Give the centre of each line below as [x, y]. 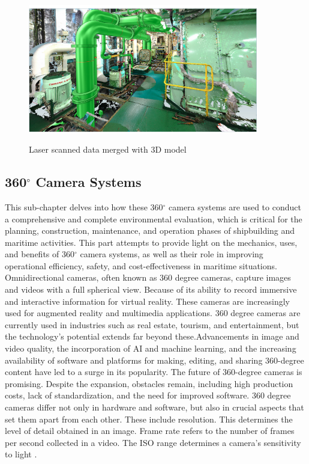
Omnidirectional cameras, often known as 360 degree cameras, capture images [148, 277]
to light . [21, 454]
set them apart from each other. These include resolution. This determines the [149, 419]
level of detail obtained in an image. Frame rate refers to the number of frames [150, 431]
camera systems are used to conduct [235, 206]
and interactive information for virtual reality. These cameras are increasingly [148, 301]
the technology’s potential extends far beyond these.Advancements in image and [152, 336]
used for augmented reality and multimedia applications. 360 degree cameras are [153, 313]
